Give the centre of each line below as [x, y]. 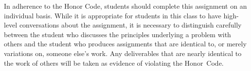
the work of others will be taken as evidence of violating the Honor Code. [114, 63]
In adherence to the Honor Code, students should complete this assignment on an [125, 6]
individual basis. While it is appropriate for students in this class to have [113, 15]
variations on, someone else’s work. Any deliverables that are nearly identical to [123, 53]
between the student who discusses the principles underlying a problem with [117, 34]
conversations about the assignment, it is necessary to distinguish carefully [130, 25]
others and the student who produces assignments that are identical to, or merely [125, 44]
